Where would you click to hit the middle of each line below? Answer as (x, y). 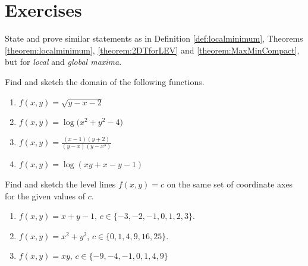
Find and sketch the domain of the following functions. (105, 81)
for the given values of (45, 195)
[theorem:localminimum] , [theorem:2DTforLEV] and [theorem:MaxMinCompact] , (152, 50)
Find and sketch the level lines (60, 184)
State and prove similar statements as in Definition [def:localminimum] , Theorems (154, 38)
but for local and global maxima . (63, 62)
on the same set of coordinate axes (230, 184)
